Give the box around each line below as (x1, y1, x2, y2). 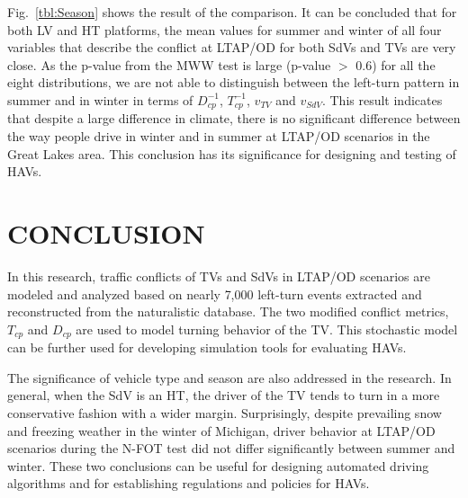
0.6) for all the (355, 55, 436, 74)
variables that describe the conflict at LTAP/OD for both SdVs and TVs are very (7, 38, 456, 57)
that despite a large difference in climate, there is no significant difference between (7, 109, 461, 128)
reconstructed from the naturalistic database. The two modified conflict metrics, (7, 302, 449, 321)
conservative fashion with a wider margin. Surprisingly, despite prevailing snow (7, 403, 442, 422)
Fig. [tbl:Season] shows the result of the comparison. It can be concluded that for (7, 3, 457, 21)
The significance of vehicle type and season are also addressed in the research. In (7, 368, 452, 387)
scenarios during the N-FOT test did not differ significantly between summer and (7, 439, 455, 458)
